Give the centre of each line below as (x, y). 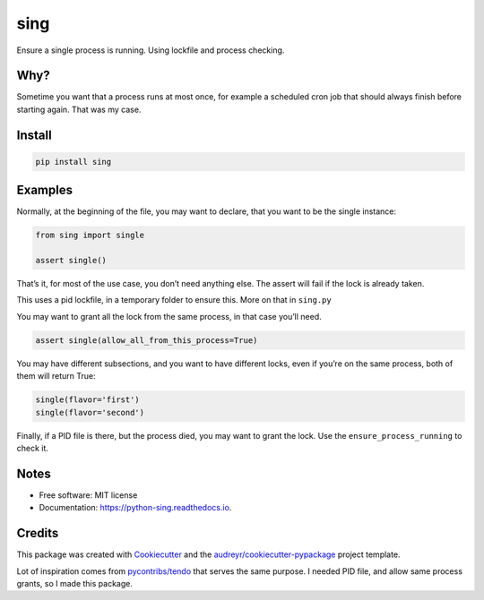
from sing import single (90, 236)
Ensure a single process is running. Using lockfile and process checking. (151, 50)
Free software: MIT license (88, 495)
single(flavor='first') (88, 400)
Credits (38, 533)
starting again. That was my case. (79, 109)
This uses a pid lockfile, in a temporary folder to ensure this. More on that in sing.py (174, 300)
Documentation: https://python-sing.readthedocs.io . (135, 508)
